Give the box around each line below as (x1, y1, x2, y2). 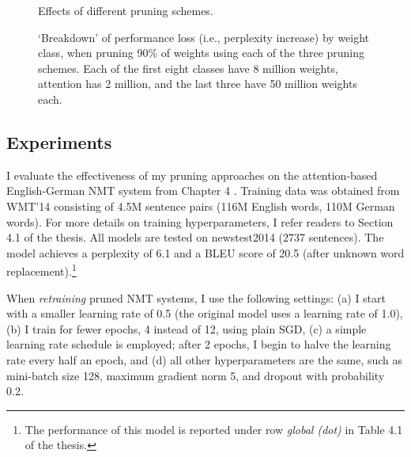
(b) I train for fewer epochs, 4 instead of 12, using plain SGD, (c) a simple (6, 320, 367, 337)
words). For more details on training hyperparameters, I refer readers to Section (6, 213, 394, 230)
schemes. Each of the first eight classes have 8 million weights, (38, 59, 338, 76)
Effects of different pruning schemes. (38, 2, 213, 18)
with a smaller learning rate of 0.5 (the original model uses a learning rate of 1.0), (6, 305, 403, 322)
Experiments (6, 129, 112, 154)
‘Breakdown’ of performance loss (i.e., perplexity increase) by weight (38, 29, 370, 45)
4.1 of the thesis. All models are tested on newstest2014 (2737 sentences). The (6, 229, 384, 246)
